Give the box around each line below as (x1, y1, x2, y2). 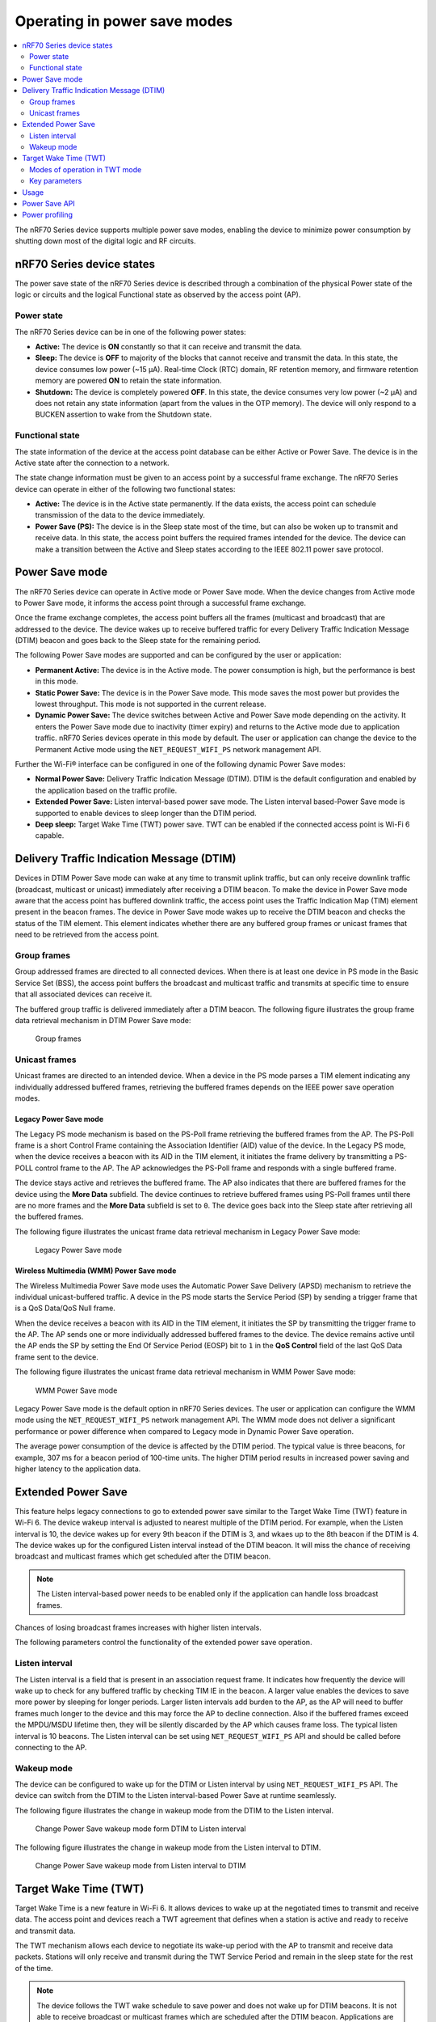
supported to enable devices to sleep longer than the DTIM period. (35, 808, 258, 818)
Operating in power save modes (15, 12, 233, 30)
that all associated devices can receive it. (15, 989, 153, 999)
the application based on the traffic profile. (35, 785, 178, 795)
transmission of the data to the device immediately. (35, 510, 205, 520)
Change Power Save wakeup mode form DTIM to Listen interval (35, 1824, 246, 1834)
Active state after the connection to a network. (15, 458, 170, 467)
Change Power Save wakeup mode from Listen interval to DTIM (35, 1860, 246, 1870)
